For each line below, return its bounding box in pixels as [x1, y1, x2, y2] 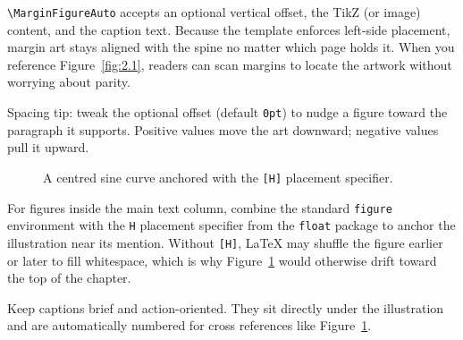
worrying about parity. [7, 72, 130, 91]
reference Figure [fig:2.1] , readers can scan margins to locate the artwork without [7, 55, 452, 73]
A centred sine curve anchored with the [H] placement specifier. [43, 167, 393, 186]
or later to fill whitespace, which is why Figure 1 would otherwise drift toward [7, 251, 437, 269]
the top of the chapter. [7, 268, 131, 287]
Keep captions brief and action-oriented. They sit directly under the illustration [7, 298, 444, 317]
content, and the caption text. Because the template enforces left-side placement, [7, 20, 450, 38]
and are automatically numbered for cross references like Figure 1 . [7, 316, 372, 335]
